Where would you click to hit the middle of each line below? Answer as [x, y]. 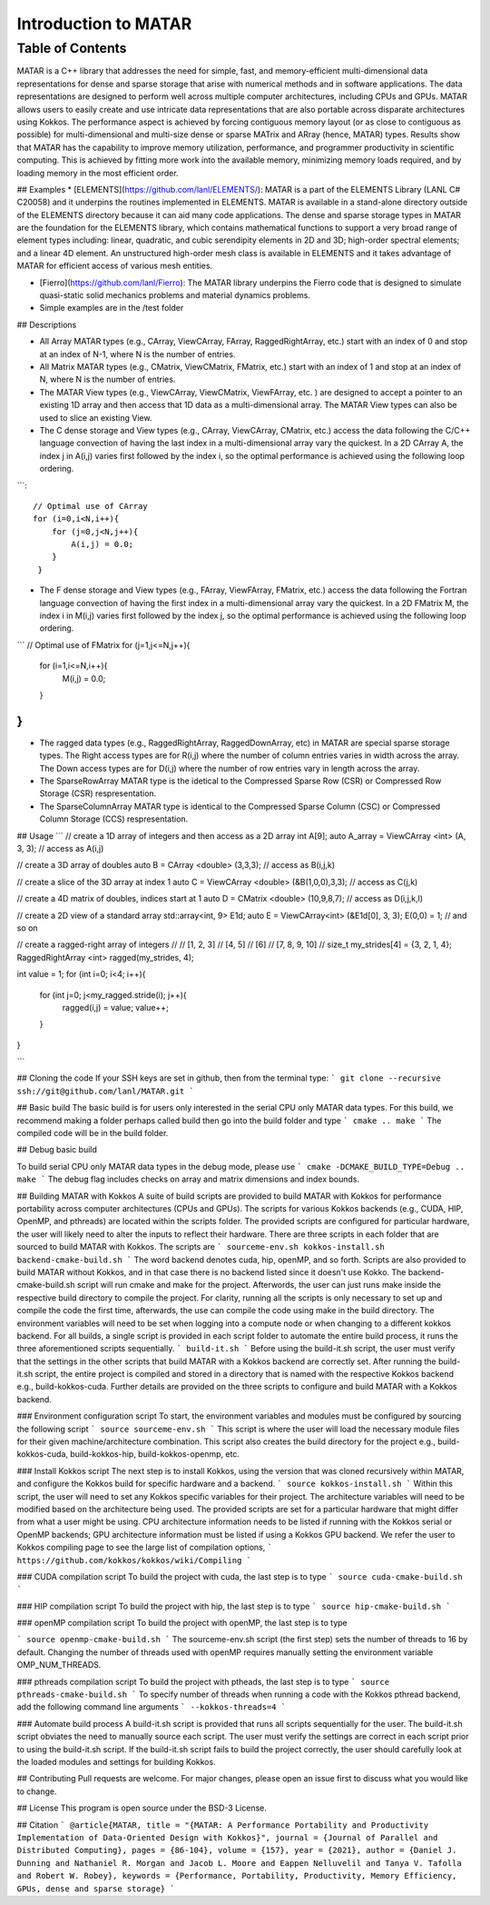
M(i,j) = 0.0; [84, 678]
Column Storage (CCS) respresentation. [114, 819]
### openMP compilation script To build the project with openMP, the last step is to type [182, 1623]
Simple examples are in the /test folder [112, 308]
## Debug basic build [57, 1150]
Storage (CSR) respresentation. [98, 793]
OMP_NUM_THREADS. [59, 1665]
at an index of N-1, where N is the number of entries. [137, 354]
